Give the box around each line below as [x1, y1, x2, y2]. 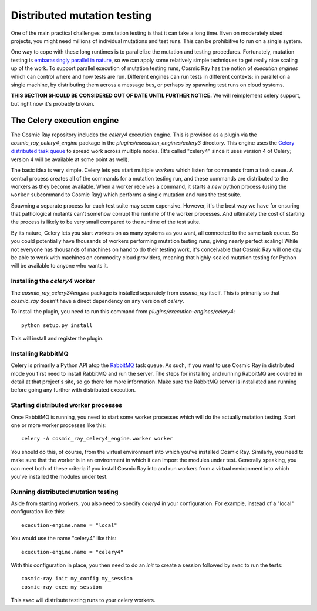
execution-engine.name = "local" [21, 522, 117, 529]
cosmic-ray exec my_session [21, 583, 102, 590]
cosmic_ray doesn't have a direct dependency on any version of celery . [11, 297, 184, 304]
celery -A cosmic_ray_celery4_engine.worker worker [21, 435, 173, 442]
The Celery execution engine [11, 115, 119, 126]
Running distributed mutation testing [11, 488, 119, 496]
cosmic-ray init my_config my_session [21, 575, 133, 582]
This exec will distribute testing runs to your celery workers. [11, 597, 156, 604]
